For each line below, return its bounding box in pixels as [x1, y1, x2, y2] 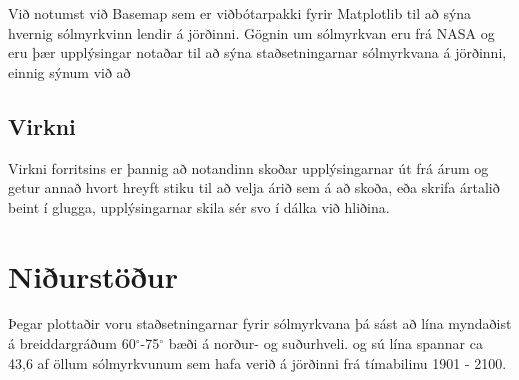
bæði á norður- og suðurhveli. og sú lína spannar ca [168, 333, 483, 354]
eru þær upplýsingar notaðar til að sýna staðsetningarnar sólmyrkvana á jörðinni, [8, 42, 507, 63]
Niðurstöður [8, 255, 178, 296]
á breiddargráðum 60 [8, 333, 136, 354]
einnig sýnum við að [8, 61, 131, 82]
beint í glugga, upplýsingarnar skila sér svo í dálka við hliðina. [8, 196, 390, 217]
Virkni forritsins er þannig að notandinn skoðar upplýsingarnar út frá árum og [8, 157, 489, 178]
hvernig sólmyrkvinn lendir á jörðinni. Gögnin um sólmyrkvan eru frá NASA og [8, 22, 495, 43]
